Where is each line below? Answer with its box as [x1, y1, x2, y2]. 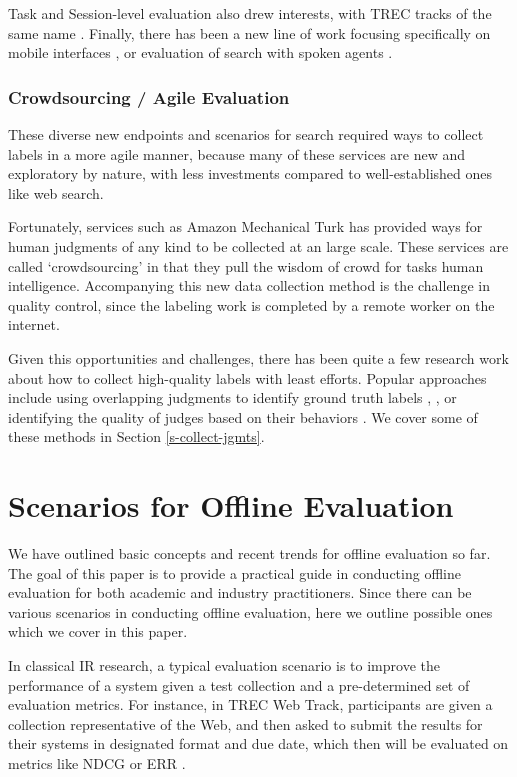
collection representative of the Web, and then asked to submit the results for [8, 713, 483, 734]
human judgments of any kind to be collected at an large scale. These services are [8, 235, 509, 256]
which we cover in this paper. [8, 621, 188, 642]
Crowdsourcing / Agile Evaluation [8, 84, 290, 109]
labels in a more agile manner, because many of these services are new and [8, 143, 466, 164]
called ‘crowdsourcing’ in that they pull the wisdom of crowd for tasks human [8, 255, 484, 276]
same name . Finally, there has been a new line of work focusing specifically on [8, 22, 491, 43]
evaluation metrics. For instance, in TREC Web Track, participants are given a [8, 694, 493, 715]
